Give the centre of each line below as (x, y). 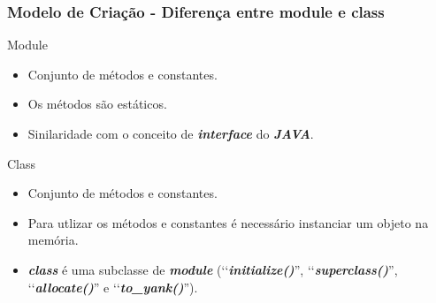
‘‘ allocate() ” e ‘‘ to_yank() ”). (113, 287)
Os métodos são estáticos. (97, 104)
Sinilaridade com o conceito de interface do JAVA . (171, 133)
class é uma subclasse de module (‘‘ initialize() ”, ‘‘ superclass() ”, (213, 269)
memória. (53, 240)
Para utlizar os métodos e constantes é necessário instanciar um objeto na (228, 222)
